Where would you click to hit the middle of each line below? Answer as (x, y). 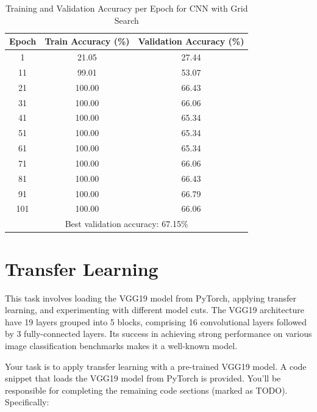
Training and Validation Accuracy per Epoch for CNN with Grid (126, 8)
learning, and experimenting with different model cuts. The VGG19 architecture (155, 310)
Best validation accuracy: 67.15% (126, 224)
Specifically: (27, 402)
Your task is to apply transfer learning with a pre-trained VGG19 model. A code (156, 366)
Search (126, 20)
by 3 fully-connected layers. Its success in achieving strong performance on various (158, 334)
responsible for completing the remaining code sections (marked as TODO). (146, 390)
